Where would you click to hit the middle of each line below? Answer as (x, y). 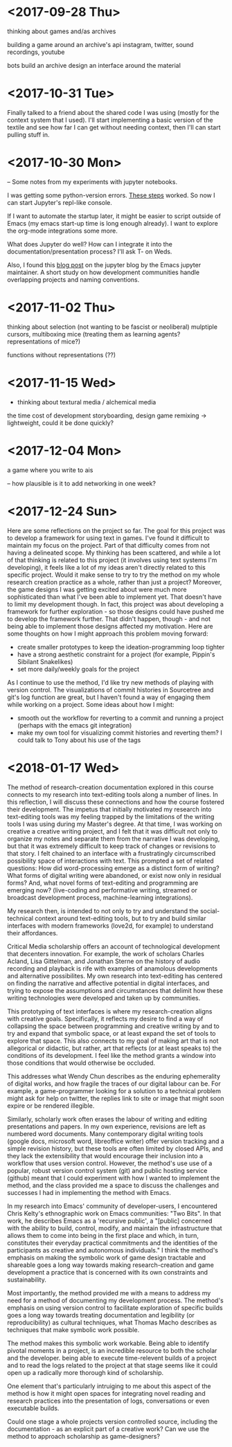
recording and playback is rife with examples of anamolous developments (113, 968)
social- (210, 910)
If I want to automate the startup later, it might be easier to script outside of (114, 216)
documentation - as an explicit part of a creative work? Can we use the (108, 1429)
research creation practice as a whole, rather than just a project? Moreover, (115, 582)
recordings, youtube (36, 52)
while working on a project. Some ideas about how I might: (91, 704)
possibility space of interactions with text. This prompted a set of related (110, 861)
